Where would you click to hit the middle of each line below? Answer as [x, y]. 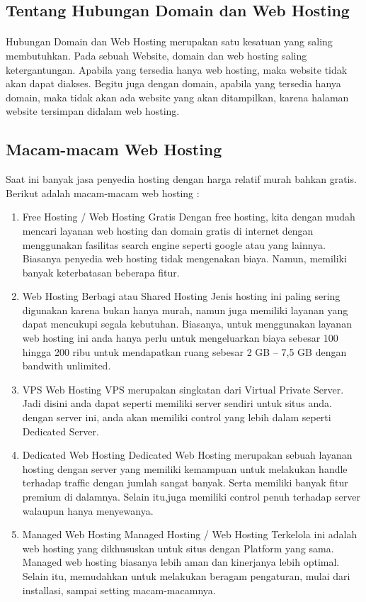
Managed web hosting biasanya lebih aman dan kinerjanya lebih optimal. [181, 562]
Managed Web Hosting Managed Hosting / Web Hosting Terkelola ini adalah [190, 534]
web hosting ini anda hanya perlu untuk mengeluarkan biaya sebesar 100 [180, 338]
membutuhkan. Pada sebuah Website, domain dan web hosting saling [156, 55]
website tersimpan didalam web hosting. [93, 111]
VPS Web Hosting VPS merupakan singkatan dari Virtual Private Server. [183, 389]
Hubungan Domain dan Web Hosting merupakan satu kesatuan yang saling [169, 41]
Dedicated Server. [61, 431]
